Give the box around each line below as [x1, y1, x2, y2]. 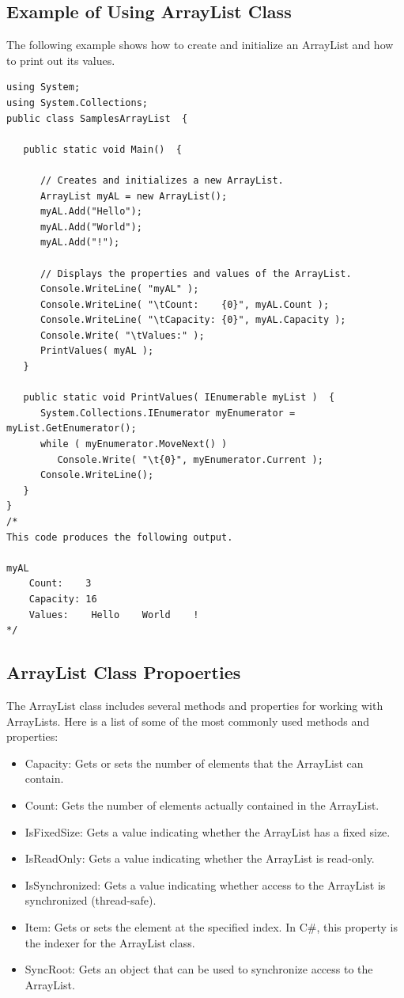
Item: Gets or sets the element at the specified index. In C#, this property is [25, 918, 398, 935]
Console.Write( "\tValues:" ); [40, 329, 205, 341]
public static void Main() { [23, 143, 182, 155]
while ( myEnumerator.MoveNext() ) [40, 438, 228, 450]
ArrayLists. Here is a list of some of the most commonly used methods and [6, 712, 369, 729]
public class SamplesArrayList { [6, 112, 188, 124]
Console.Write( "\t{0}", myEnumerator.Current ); [57, 453, 323, 465]
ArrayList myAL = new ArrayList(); [40, 190, 228, 202]
